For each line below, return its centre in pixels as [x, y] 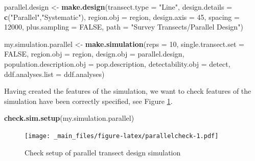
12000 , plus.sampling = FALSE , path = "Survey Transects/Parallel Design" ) [124, 27]
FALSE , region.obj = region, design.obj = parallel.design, [94, 54]
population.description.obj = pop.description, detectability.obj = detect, [117, 63]
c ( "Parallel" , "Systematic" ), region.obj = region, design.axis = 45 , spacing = [122, 17]
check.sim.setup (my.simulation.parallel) [69, 118]
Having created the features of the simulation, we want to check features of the [128, 91]
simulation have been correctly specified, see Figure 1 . [88, 101]
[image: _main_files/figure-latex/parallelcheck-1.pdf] [122, 136]
